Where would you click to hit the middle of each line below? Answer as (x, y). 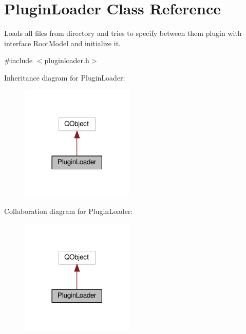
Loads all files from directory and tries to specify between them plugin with (123, 33)
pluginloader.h (67, 60)
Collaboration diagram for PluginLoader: (69, 211)
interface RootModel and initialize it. (62, 43)
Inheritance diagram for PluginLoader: (65, 77)
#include (18, 60)
